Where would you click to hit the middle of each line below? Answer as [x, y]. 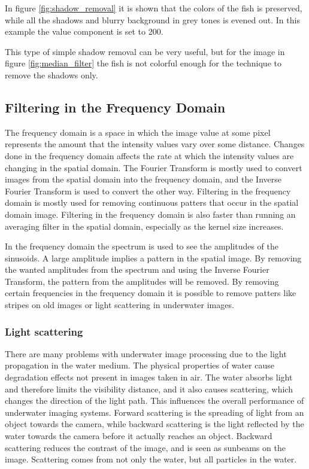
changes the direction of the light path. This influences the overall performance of [154, 401]
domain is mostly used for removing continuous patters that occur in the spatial [152, 202]
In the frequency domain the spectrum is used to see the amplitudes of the [142, 246]
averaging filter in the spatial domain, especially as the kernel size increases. [144, 226]
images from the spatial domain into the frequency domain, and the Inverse [143, 179]
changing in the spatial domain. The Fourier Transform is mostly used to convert [154, 167]
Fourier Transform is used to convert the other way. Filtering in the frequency [148, 191]
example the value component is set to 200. [84, 31]
